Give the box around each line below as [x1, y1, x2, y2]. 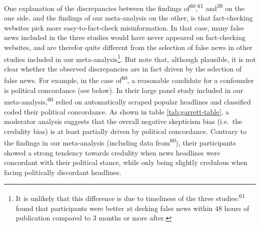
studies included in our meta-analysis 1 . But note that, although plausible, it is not [4, 52, 256, 64]
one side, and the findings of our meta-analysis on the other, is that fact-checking [4, 12, 253, 23]
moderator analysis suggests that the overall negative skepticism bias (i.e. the [4, 116, 242, 126]
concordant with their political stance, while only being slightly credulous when [4, 157, 247, 167]
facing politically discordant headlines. [4, 166, 121, 177]
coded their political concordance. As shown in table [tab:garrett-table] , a [4, 106, 229, 116]
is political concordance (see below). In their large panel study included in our [4, 84, 243, 95]
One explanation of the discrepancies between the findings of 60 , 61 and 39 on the [4, 1, 244, 13]
